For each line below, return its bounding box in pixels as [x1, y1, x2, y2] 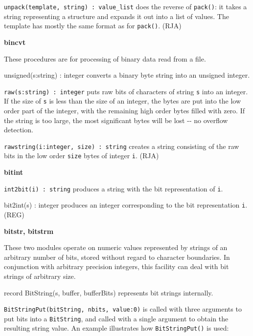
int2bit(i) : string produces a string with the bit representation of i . [4, 183, 223, 193]
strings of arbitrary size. [4, 271, 76, 281]
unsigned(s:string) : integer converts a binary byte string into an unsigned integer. [4, 70, 250, 80]
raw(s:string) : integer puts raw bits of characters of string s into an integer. [4, 86, 248, 96]
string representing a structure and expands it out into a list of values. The [4, 11, 229, 21]
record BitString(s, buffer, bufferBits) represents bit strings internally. [4, 287, 213, 297]
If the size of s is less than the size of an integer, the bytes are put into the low [4, 96, 241, 106]
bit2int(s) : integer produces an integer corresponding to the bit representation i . [4, 200, 248, 210]
